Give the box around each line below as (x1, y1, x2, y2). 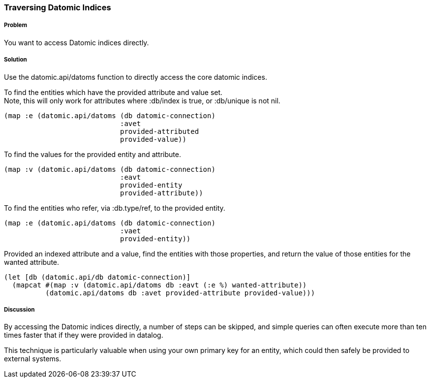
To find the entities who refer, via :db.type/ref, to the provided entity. (4, 203, 225, 212)
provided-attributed (120, 127, 199, 135)
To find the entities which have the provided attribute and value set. (4, 88, 223, 96)
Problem (4, 22, 28, 29)
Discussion (4, 306, 35, 313)
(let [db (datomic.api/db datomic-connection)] (4, 273, 191, 281)
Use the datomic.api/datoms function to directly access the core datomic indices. (4, 72, 267, 81)
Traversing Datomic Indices (4, 2, 111, 12)
